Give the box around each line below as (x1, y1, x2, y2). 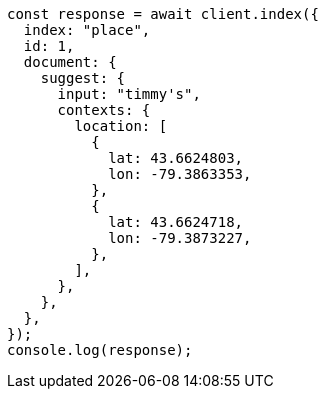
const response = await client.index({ (7, 6, 319, 22)
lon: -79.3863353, (108, 166, 252, 182)
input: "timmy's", (57, 86, 201, 102)
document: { (23, 54, 117, 70)
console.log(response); (7, 342, 193, 358)
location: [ (74, 118, 168, 134)
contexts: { (57, 102, 151, 118)
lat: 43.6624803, (108, 150, 244, 166)
